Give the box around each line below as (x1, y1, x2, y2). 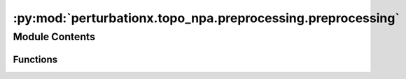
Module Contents (13, 30, 96, 43)
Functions (13, 53, 58, 65)
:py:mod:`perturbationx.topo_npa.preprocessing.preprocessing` (13, 10, 400, 26)
